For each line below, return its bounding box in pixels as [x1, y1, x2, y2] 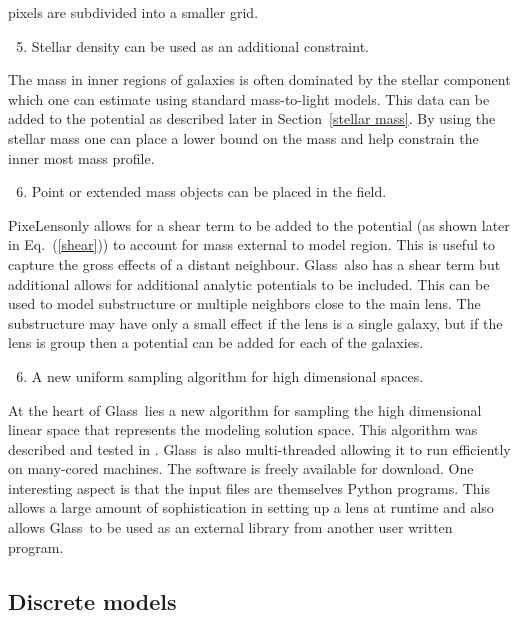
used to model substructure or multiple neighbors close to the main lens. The [8, 293, 481, 314]
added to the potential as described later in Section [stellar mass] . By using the [8, 108, 496, 129]
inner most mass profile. [8, 147, 155, 168]
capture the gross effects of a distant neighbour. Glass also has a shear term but [8, 253, 501, 274]
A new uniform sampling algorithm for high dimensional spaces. [31, 365, 424, 386]
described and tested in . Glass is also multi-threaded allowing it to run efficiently [8, 438, 511, 459]
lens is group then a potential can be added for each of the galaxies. [8, 332, 424, 353]
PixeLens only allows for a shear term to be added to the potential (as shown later [8, 214, 510, 235]
